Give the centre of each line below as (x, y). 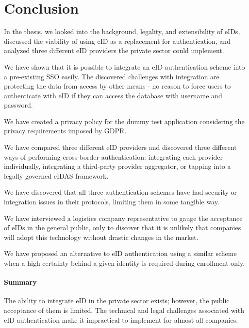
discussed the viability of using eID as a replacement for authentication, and (117, 41)
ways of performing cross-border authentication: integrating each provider (113, 156)
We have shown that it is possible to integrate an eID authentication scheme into (124, 66)
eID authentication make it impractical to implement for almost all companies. (121, 319)
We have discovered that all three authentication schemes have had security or (120, 192)
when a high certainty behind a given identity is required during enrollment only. (124, 263)
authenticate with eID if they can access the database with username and (113, 95)
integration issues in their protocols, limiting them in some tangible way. (112, 202)
